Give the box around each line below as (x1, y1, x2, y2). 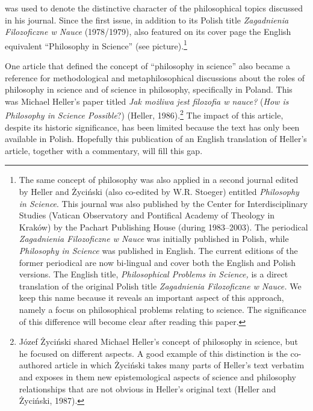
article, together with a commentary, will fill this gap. (5, 144, 203, 156)
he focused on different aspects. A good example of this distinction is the (19, 347, 288, 359)
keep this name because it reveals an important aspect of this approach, (19, 291, 284, 304)
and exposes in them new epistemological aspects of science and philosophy (19, 370, 296, 383)
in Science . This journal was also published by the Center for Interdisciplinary (19, 197, 308, 209)
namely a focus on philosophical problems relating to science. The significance (19, 303, 306, 315)
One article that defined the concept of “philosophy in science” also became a (5, 60, 290, 72)
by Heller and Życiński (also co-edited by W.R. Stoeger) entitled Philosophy (19, 185, 299, 198)
